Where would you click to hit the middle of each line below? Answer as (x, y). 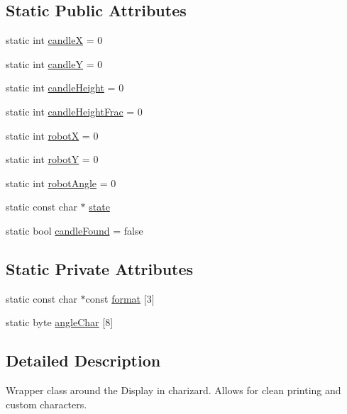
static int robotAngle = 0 (61, 183)
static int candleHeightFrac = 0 (74, 111)
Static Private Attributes (100, 268)
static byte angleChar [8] (60, 322)
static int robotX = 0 (52, 135)
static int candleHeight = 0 (65, 88)
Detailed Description (83, 360)
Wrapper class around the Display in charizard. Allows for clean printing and (173, 390)
